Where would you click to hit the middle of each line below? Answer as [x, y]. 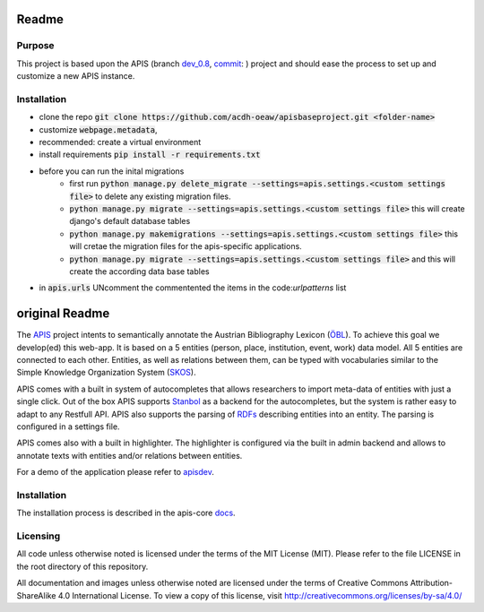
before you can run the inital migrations [112, 171]
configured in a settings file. [68, 427]
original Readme [63, 314]
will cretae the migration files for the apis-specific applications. [186, 246]
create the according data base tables [139, 271]
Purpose [35, 46]
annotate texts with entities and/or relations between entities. [130, 455]
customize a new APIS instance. [76, 76]
